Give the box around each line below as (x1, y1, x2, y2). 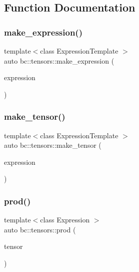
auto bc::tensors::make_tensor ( (4, 140, 101, 150)
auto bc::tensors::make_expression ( (4, 55, 114, 66)
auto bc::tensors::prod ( (4, 224, 76, 234)
